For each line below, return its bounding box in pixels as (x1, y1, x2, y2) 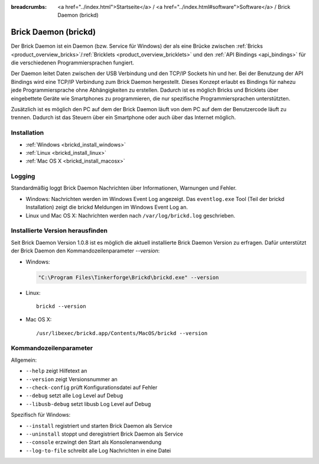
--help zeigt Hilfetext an (25, 367, 87, 375)
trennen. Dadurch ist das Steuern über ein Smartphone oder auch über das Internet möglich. (11, 114, 236, 121)
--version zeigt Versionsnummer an (25, 375, 118, 382)
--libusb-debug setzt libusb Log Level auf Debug (25, 400, 151, 407)
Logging (11, 172, 35, 180)
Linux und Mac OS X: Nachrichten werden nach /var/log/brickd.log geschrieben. (25, 212, 236, 219)
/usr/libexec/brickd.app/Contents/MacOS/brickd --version (36, 330, 208, 336)
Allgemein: (11, 356, 37, 364)
